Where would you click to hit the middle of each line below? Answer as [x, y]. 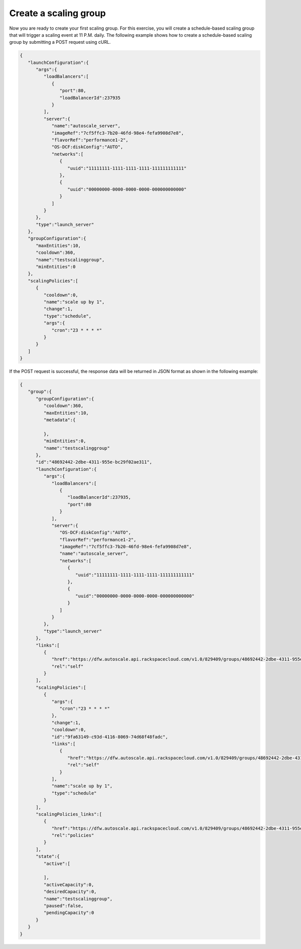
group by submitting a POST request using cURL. [60, 42]
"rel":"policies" [73, 836]
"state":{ [48, 856]
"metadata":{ [59, 420]
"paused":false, [63, 905]
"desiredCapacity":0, [70, 892]
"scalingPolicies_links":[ [69, 814]
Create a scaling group [58, 13]
